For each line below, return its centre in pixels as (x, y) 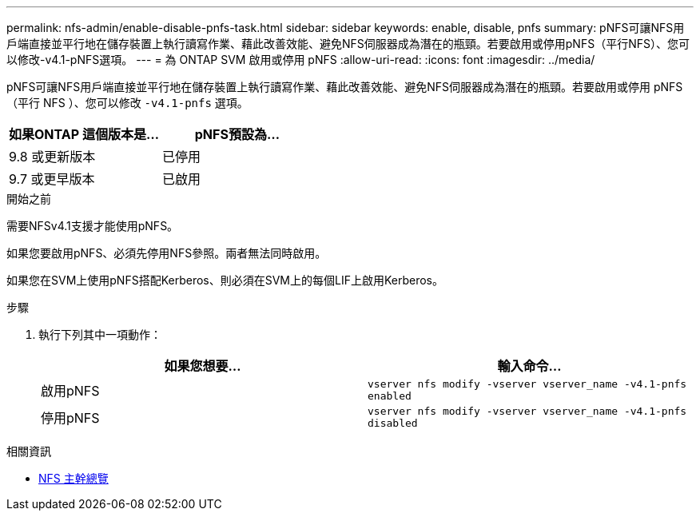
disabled (393, 423)
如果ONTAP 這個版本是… (84, 134)
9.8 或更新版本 (52, 157)
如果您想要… (203, 366)
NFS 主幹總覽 (74, 478)
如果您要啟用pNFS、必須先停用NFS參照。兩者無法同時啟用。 (167, 253)
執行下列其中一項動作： (100, 334)
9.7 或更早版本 (52, 179)
